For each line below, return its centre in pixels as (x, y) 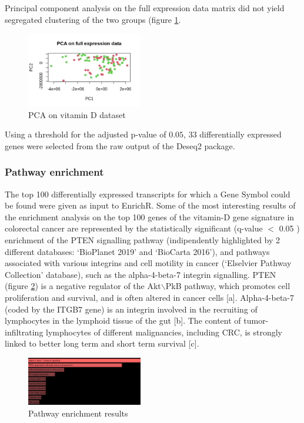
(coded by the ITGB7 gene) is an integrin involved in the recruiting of (131, 309)
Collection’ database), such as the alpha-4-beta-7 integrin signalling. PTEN (141, 274)
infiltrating (24, 332)
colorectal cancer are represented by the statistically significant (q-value (134, 228)
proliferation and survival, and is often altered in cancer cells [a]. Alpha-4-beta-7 (150, 298)
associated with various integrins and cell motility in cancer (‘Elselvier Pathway (148, 263)
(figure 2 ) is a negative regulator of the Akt (83, 286)
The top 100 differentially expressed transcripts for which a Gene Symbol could (148, 194)
